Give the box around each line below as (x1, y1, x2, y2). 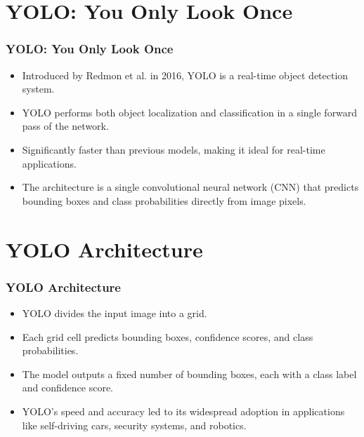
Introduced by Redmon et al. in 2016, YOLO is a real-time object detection (22, 67, 349, 82)
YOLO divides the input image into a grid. (22, 305, 207, 320)
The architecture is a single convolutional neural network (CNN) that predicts (22, 180, 359, 194)
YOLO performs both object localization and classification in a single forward (22, 105, 358, 119)
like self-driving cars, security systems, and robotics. (22, 417, 247, 432)
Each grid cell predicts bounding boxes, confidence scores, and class (22, 329, 313, 344)
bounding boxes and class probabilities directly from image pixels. (22, 193, 306, 208)
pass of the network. (22, 119, 109, 133)
